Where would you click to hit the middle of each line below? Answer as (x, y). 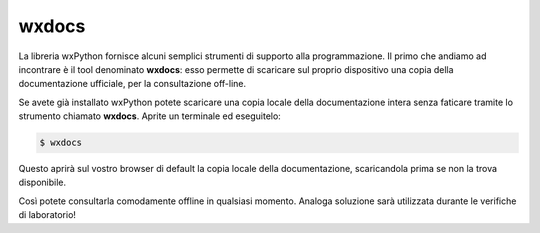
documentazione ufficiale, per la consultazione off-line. (132, 84)
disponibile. (42, 182)
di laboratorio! (47, 215)
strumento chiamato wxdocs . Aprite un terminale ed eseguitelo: (150, 116)
